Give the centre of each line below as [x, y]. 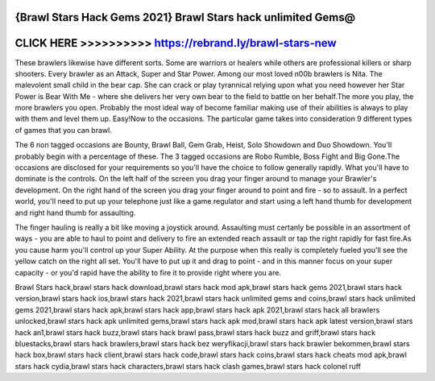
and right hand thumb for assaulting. [75, 213]
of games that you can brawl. [63, 130]
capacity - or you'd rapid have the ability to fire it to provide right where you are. [148, 272]
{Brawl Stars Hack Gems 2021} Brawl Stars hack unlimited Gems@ [185, 17]
